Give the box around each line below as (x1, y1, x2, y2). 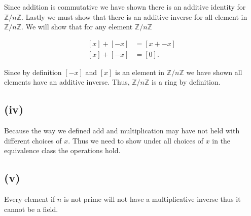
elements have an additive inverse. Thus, (4, 77, 130, 87)
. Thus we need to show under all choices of (68, 135, 203, 146)
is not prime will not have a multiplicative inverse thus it (63, 194, 241, 204)
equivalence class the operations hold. (4, 145, 121, 156)
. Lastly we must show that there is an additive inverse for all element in (21, 11, 247, 22)
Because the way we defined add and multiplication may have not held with (4, 125, 240, 136)
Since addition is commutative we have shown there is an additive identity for (4, 2, 246, 12)
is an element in (115, 66, 164, 77)
